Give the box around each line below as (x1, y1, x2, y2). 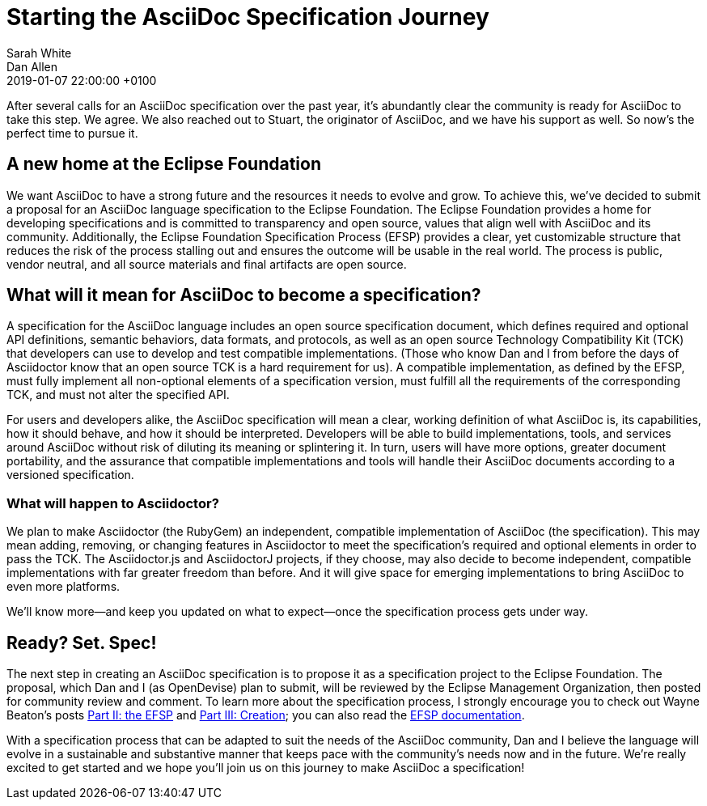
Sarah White (6, 45, 72, 60)
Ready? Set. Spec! (6, 632, 157, 653)
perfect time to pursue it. (6, 125, 138, 140)
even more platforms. (6, 579, 121, 594)
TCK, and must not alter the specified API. (6, 388, 230, 402)
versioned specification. (6, 468, 134, 482)
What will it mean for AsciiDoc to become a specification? (6, 285, 481, 306)
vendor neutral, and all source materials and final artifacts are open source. (6, 257, 407, 271)
